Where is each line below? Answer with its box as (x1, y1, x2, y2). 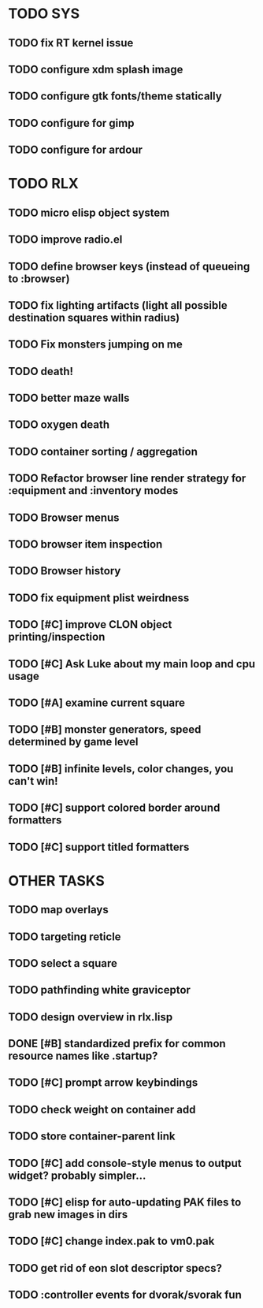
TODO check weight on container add (8, 1102, 196, 1116)
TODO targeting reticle (8, 930, 121, 943)
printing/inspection (8, 630, 106, 644)
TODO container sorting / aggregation (8, 444, 198, 458)
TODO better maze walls (8, 392, 130, 405)
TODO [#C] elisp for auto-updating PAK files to (8, 1195, 242, 1210)
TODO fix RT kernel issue (8, 36, 134, 50)
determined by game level (8, 735, 139, 749)
